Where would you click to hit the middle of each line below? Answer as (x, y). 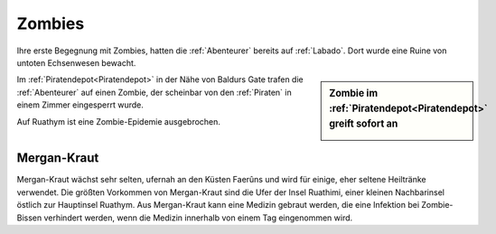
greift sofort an (364, 124)
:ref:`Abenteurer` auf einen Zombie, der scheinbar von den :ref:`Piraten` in (154, 92)
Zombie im (354, 93)
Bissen (29, 218)
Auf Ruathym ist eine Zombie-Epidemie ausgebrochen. (119, 121)
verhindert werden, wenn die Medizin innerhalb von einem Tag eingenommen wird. (198, 218)
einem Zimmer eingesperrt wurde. (80, 105)
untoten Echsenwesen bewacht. (76, 62)
